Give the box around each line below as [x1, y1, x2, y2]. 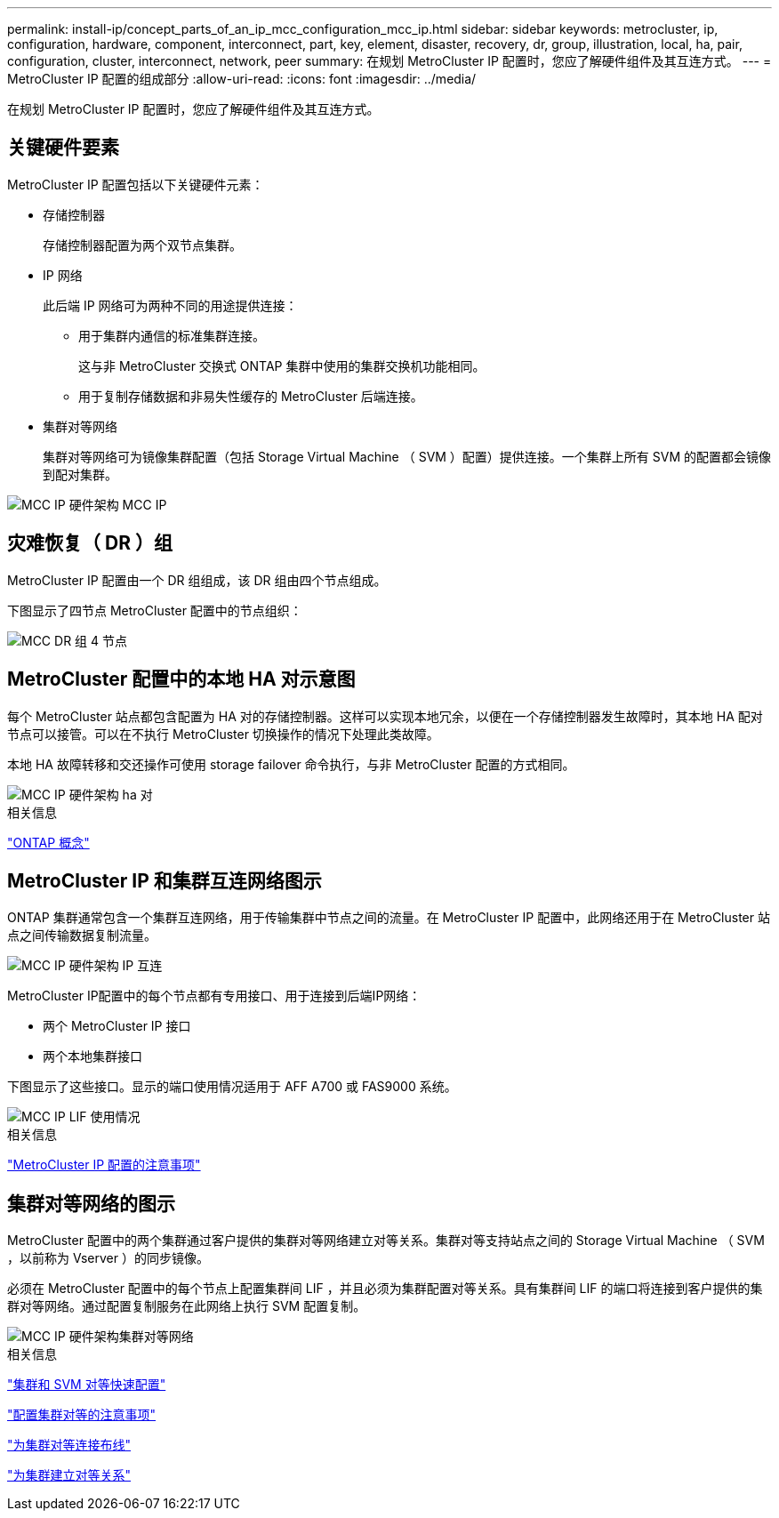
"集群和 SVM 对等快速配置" [7, 1377, 166, 1393]
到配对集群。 [43, 466, 117, 482]
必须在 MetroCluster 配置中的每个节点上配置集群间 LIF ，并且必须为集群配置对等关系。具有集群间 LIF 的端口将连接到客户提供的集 [7, 1281, 763, 1297]
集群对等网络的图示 [7, 1192, 175, 1215]
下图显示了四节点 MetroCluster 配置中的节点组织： [7, 602, 302, 618]
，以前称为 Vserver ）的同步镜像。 [7, 1250, 209, 1266]
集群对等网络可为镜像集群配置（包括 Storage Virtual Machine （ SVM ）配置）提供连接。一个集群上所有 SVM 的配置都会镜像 [43, 448, 772, 464]
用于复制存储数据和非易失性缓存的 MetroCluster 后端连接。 [78, 388, 423, 404]
